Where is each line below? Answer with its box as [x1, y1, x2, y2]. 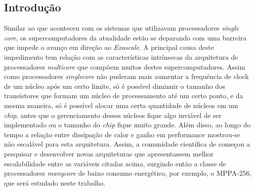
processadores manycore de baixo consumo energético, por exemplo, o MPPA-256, [4, 168, 252, 178]
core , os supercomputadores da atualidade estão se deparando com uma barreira [4, 32, 247, 42]
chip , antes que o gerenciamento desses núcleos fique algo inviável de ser [4, 110, 222, 120]
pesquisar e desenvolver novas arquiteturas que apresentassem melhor [4, 148, 213, 158]
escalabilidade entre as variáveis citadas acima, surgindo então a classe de [4, 158, 226, 168]
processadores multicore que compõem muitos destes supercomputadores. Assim [4, 61, 246, 72]
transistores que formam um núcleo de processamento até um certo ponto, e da [4, 90, 243, 101]
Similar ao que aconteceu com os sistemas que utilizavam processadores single [4, 23, 239, 33]
